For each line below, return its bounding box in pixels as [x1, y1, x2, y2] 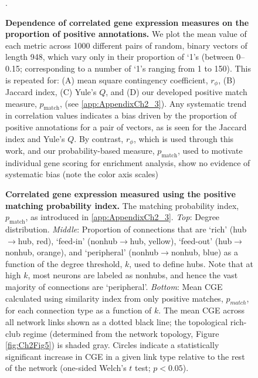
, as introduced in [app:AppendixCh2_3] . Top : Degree [25, 211, 220, 223]
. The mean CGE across [158, 304, 245, 316]
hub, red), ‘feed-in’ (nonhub [18, 234, 117, 247]
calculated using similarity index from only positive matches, [5, 292, 223, 304]
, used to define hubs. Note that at [129, 257, 253, 269]
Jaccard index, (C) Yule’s [5, 86, 97, 98]
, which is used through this [133, 132, 234, 144]
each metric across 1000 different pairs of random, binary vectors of [5, 39, 247, 51]
